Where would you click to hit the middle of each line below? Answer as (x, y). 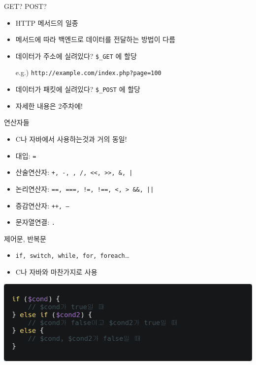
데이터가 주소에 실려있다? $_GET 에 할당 (76, 56)
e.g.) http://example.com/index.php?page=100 (88, 72)
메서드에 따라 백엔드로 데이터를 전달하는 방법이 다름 (96, 39)
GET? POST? (25, 6)
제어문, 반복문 (25, 238)
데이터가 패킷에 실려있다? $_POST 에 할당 (78, 89)
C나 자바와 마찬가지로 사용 (56, 272)
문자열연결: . (35, 222)
